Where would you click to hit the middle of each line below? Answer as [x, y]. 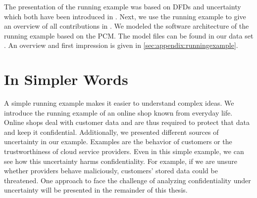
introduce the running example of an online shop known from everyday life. [118, 112]
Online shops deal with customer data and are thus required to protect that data [127, 122]
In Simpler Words [66, 79]
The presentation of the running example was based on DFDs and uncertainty [123, 6]
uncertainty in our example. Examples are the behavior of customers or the [118, 141]
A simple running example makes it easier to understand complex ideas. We [119, 103]
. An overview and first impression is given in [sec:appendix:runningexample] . [121, 45]
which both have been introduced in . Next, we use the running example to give [125, 16]
